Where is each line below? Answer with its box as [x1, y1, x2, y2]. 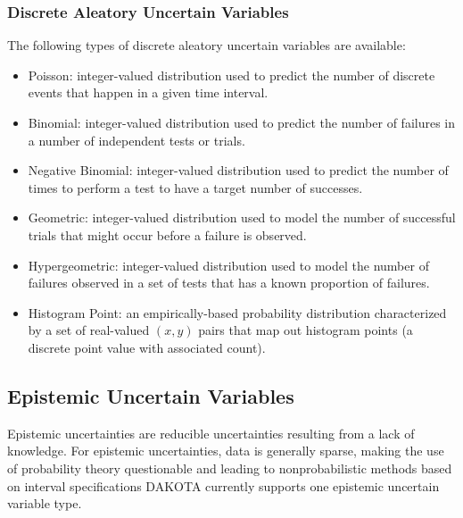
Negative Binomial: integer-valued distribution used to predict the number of [28, 161, 449, 180]
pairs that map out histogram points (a [198, 321, 413, 339]
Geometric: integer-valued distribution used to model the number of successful [28, 208, 456, 227]
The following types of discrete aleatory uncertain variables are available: [7, 36, 406, 54]
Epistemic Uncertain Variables [7, 381, 294, 409]
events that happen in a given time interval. [28, 83, 269, 102]
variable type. [7, 494, 82, 513]
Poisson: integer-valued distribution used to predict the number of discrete [28, 65, 435, 84]
